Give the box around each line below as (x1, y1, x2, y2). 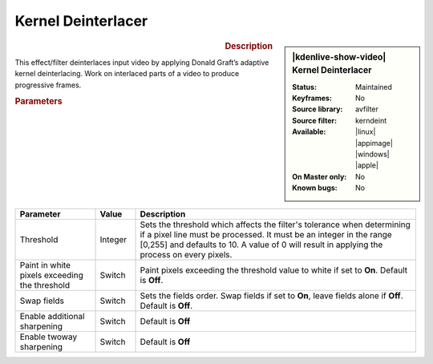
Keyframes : (292, 93, 333, 103)
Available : (292, 127, 326, 136)
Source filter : (292, 115, 337, 125)
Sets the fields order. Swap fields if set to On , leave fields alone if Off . (140, 289, 404, 301)
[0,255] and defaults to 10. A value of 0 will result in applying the (140, 239, 383, 250)
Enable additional (19, 310, 85, 322)
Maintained (355, 82, 393, 91)
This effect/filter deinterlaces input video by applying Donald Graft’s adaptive (14, 57, 269, 67)
